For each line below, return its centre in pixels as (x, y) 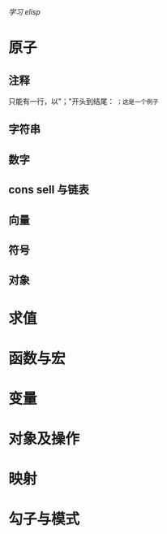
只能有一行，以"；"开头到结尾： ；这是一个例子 (84, 101)
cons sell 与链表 (49, 190)
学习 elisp (24, 12)
